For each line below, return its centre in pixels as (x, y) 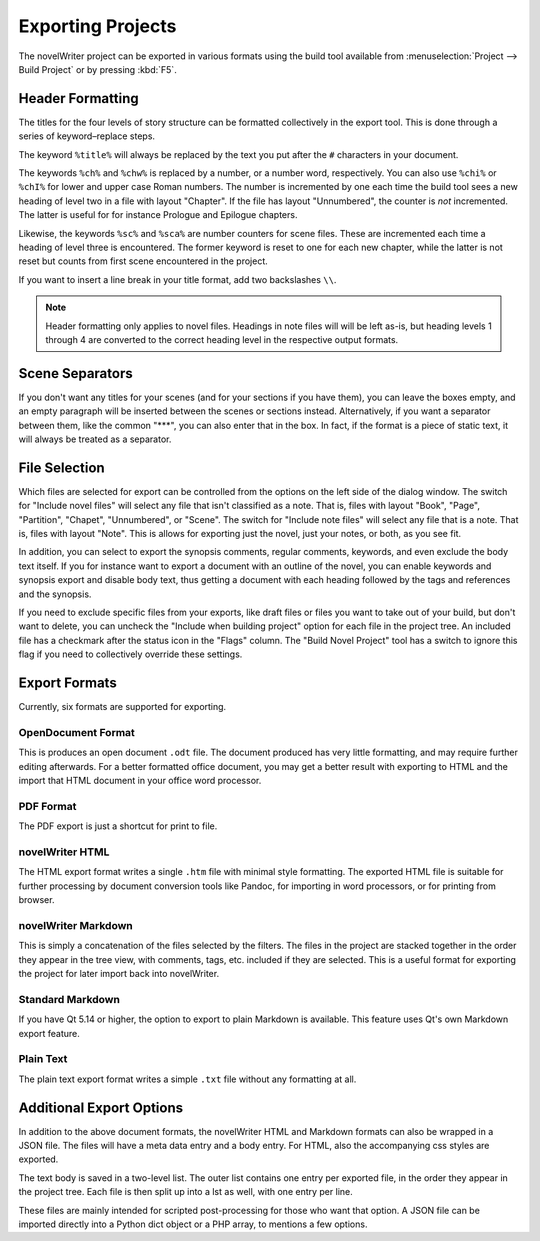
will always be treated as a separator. (95, 439)
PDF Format (47, 806)
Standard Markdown (69, 999)
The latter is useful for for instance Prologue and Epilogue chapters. (158, 215)
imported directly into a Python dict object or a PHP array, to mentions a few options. (193, 1224)
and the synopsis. (55, 594)
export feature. (49, 1033)
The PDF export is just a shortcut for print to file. (118, 826)
